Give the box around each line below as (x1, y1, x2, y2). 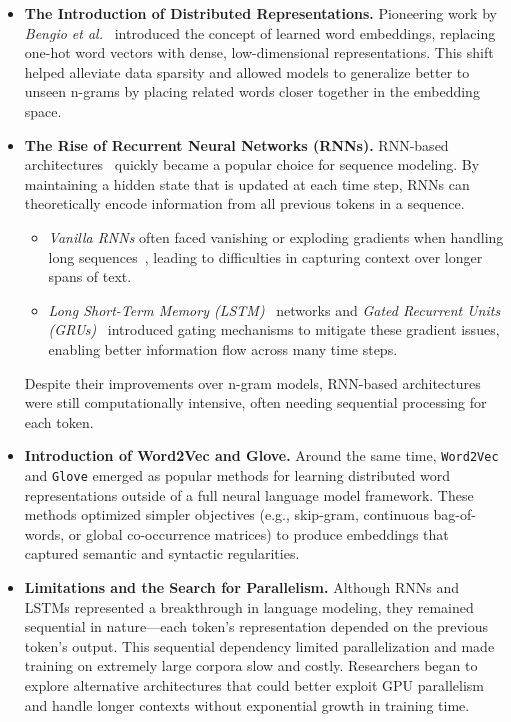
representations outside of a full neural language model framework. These (24, 484, 474, 505)
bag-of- (433, 504, 476, 525)
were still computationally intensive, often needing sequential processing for (24, 392, 487, 413)
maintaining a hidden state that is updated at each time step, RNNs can (24, 173, 470, 194)
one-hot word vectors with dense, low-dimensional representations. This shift (24, 42, 494, 63)
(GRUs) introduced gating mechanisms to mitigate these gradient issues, (48, 319, 500, 340)
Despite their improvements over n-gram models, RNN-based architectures (24, 372, 481, 393)
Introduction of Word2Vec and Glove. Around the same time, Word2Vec (24, 445, 499, 466)
